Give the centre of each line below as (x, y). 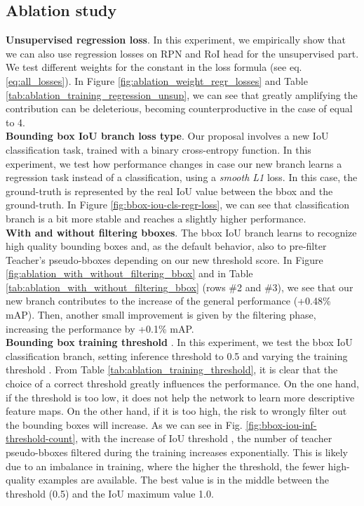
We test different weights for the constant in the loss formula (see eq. (154, 67)
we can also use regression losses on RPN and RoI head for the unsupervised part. (182, 53)
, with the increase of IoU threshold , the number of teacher (204, 438)
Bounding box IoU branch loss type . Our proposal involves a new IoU (167, 136)
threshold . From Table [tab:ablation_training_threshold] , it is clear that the (172, 369)
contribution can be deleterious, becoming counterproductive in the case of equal (179, 108)
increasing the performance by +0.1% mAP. (100, 328)
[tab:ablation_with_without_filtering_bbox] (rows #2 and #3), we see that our (180, 287)
